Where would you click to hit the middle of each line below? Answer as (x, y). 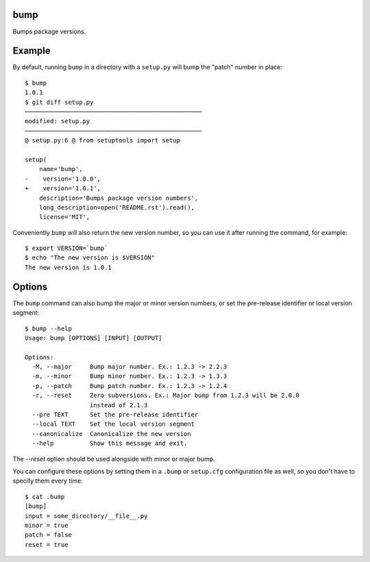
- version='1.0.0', (63, 179)
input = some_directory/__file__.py (86, 516)
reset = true (47, 545)
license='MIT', (64, 217)
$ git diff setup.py (59, 102)
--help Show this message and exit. (110, 444)
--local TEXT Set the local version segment (113, 424)
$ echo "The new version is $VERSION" (90, 258)
